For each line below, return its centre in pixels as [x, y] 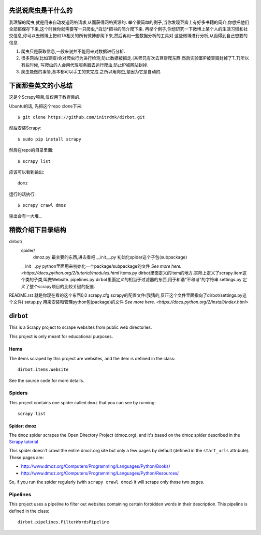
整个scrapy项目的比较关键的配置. [62, 286]
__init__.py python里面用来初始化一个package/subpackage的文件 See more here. [101, 266]
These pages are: [26, 457]
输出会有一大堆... [26, 216]
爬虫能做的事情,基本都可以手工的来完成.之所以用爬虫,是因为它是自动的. [91, 72]
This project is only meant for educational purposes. [61, 336]
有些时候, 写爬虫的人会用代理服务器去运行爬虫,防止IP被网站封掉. [85, 65]
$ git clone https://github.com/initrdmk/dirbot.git [81, 117]
